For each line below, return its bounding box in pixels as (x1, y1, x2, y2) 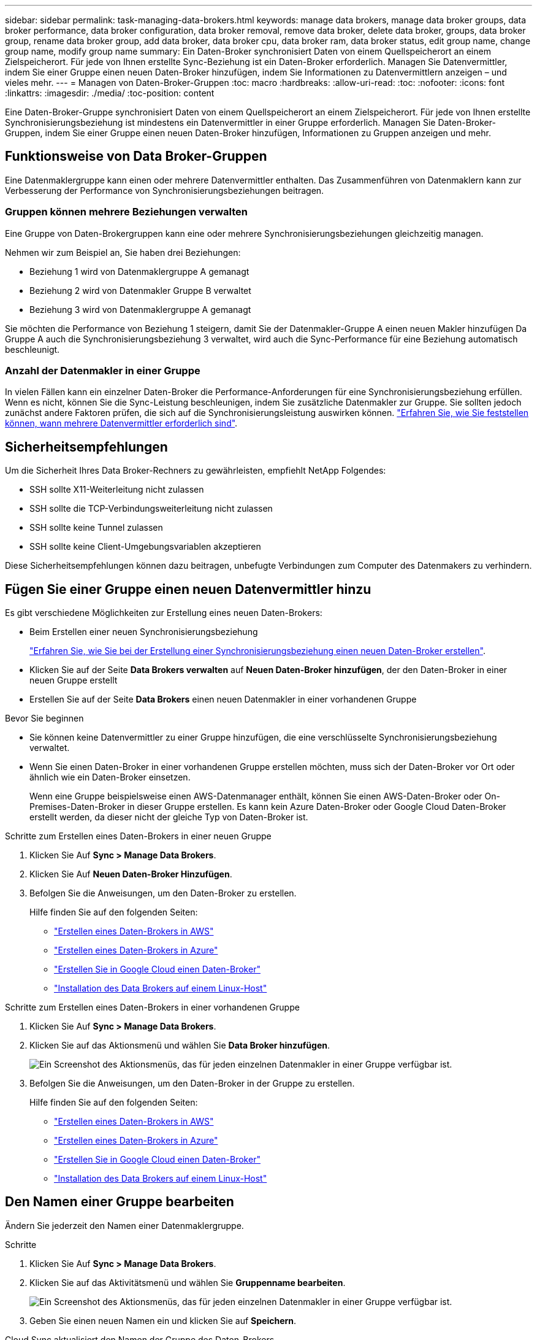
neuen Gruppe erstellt (29, 675, 118, 686)
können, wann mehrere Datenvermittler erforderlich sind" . (5, 418, 238, 429)
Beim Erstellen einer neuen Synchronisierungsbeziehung (29, 626, 258, 637)
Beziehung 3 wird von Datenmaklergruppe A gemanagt (29, 304, 251, 315)
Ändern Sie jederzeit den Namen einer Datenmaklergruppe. (5, 1220, 244, 1231)
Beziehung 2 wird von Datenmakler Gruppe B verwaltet (29, 285, 251, 296)
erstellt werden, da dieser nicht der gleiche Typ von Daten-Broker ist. (29, 812, 308, 823)
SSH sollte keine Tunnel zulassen (29, 522, 163, 533)
